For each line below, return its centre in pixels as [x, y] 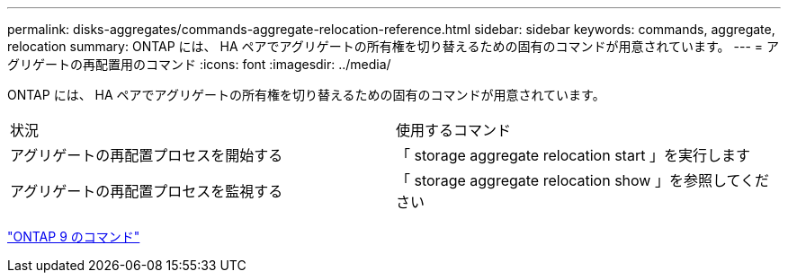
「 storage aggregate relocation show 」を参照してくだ [583, 180]
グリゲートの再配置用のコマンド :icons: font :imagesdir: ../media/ [199, 64]
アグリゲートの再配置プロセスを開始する [147, 155]
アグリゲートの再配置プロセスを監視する [147, 191]
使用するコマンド [454, 130]
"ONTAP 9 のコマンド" [74, 236]
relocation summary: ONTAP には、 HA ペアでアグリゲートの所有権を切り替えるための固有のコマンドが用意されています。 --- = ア [393, 46]
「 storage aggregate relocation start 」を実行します [573, 155]
